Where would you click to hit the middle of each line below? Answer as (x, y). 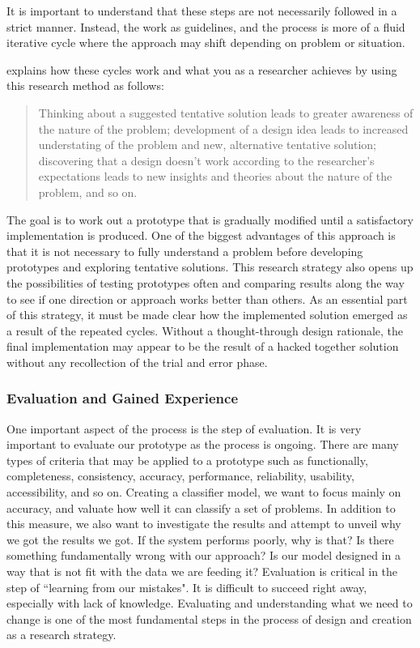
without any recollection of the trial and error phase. (137, 362)
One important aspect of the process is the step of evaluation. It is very (184, 428)
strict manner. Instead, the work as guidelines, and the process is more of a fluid (206, 26)
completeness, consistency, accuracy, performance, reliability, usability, (180, 476)
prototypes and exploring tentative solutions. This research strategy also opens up (210, 267)
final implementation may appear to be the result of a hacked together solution (203, 346)
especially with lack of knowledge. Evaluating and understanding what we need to (210, 603)
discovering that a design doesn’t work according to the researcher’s (206, 160)
